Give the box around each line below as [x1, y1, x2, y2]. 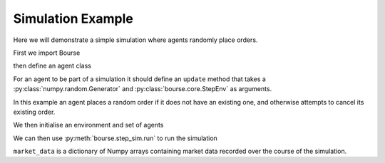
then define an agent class [13, 61, 92, 70]
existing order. [13, 107, 56, 116]
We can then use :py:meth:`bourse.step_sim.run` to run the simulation [13, 134, 217, 142]
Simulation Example [13, 11, 133, 26]
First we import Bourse [13, 48, 81, 57]
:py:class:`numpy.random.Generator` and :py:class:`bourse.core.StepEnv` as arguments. [13, 85, 272, 93]
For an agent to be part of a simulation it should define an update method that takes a [13, 75, 267, 83]
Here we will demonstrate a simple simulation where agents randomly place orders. [13, 36, 258, 44]
